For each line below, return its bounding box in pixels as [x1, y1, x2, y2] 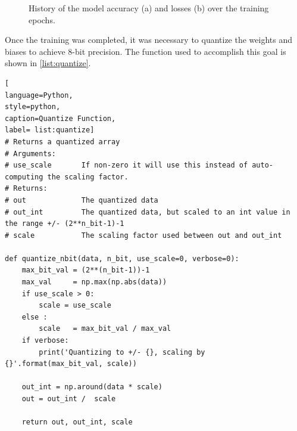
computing [5, 172, 43, 181]
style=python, [5, 103, 61, 111]
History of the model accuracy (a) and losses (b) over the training [29, 2, 269, 14]
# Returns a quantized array [5, 137, 120, 146]
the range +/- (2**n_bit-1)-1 [5, 219, 124, 228]
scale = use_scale [39, 301, 111, 310]
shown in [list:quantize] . [5, 57, 91, 69]
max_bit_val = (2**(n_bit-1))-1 [21, 266, 150, 275]
